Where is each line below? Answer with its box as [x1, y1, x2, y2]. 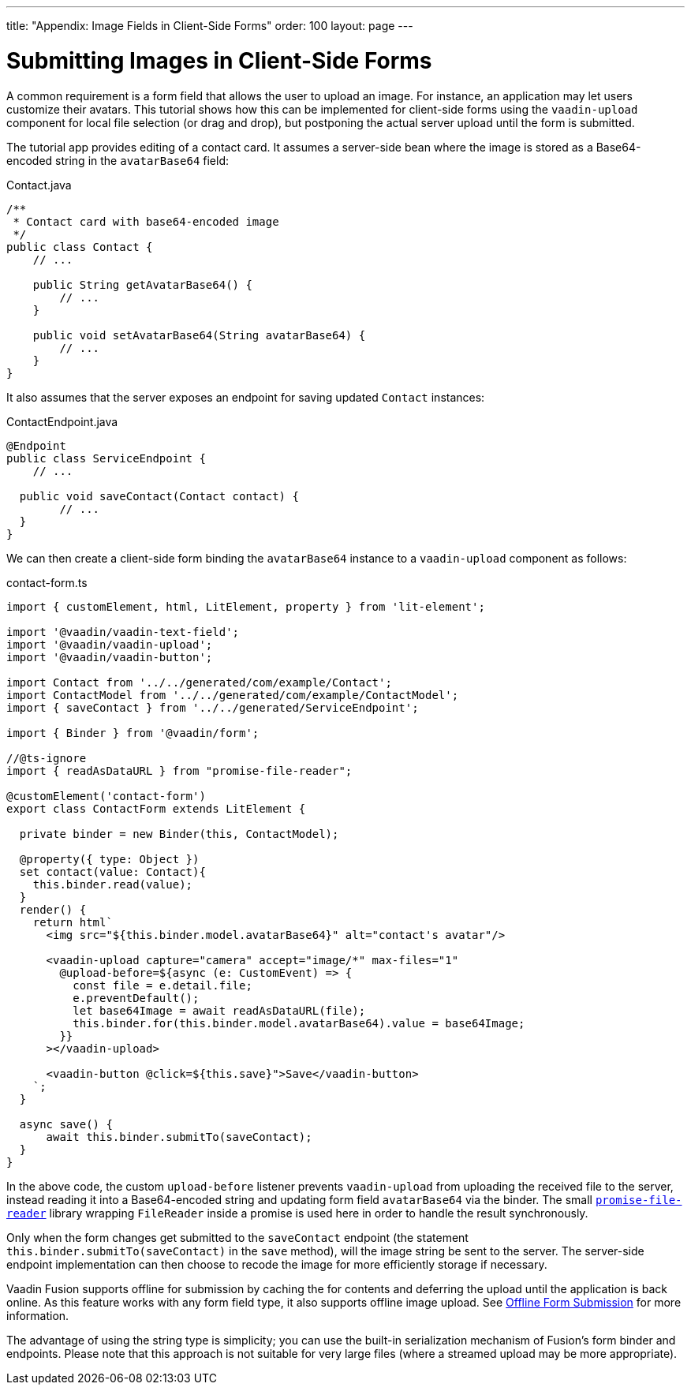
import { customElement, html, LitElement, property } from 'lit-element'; [6, 600, 485, 613]
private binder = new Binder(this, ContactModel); [19, 827, 339, 840]
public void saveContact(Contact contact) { [19, 489, 299, 503]
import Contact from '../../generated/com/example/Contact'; [6, 675, 392, 689]
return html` [32, 915, 113, 929]
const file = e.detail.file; [73, 978, 252, 992]
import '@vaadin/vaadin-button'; [6, 650, 213, 664]
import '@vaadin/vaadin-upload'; [6, 638, 213, 651]
